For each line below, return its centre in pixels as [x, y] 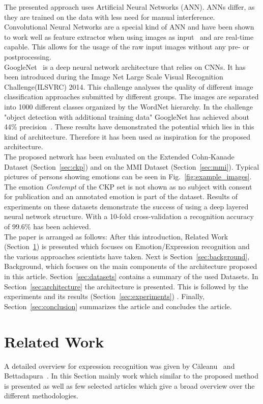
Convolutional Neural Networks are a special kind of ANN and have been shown [129, 27]
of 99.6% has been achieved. [48, 226]
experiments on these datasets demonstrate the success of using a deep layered [126, 206]
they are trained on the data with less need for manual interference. [110, 17]
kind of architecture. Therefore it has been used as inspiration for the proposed [127, 136]
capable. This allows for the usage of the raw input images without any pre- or [127, 47]
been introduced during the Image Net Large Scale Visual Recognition [114, 77]
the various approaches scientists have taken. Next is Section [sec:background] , [127, 256]
